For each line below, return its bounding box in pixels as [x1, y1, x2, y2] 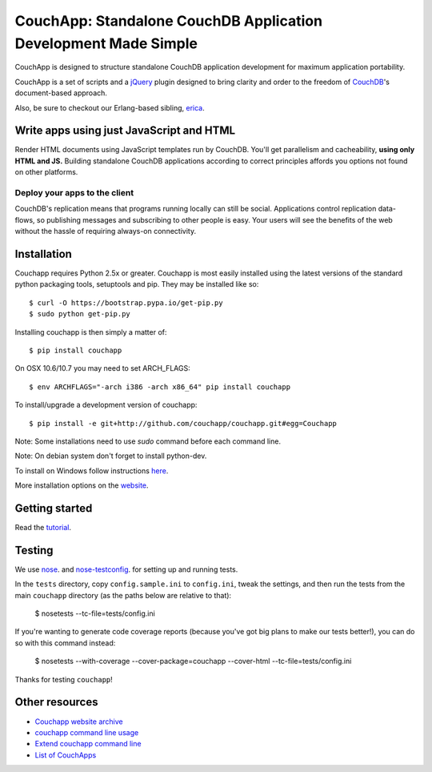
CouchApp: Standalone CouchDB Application [14, 12, 323, 30]
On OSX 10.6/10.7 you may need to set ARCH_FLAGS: [14, 364, 191, 373]
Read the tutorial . [14, 523, 72, 533]
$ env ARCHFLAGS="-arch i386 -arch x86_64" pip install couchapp [29, 382, 291, 392]
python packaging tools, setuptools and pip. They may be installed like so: [14, 279, 259, 289]
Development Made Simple [14, 34, 198, 52]
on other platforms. [14, 167, 78, 177]
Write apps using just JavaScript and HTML [14, 124, 236, 138]
